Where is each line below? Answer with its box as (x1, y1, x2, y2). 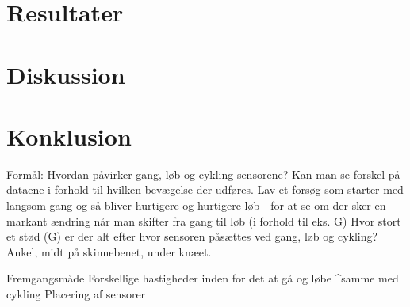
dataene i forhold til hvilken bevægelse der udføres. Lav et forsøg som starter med (6, 181, 404, 198)
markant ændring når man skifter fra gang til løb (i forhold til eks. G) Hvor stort (6, 212, 401, 229)
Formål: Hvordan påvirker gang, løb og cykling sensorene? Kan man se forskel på (6, 165, 400, 182)
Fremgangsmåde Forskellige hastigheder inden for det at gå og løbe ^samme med (6, 270, 399, 286)
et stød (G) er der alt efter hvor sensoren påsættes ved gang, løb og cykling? (6, 228, 378, 244)
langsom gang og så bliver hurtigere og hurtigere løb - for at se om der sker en (6, 197, 386, 214)
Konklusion (6, 119, 132, 152)
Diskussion (6, 58, 125, 90)
